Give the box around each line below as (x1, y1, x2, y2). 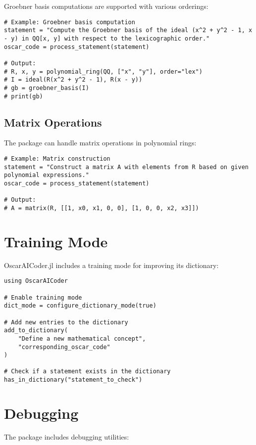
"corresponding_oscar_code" (18, 343, 110, 351)
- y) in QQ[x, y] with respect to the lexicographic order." (4, 35, 210, 42)
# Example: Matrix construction (4, 155, 110, 162)
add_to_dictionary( (4, 327, 68, 334)
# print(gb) (4, 92, 43, 100)
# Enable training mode (4, 294, 82, 301)
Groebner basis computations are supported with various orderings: (4, 1, 208, 11)
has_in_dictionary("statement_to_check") (4, 376, 143, 384)
